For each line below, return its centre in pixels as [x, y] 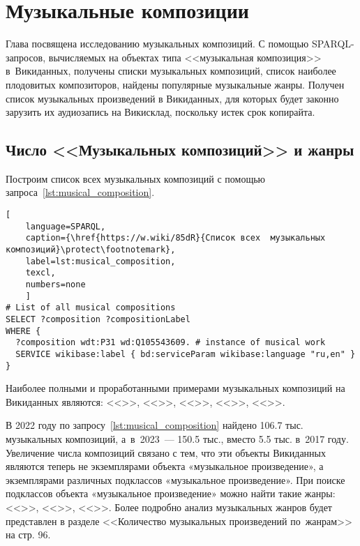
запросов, [26, 57]
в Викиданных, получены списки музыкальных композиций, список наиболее [171, 71]
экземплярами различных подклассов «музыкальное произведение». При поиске [175, 479]
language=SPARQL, [66, 226]
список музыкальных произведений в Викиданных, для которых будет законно [172, 98]
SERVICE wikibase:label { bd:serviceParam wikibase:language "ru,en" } [186, 354]
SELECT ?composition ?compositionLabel [98, 319]
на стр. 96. [28, 534]
